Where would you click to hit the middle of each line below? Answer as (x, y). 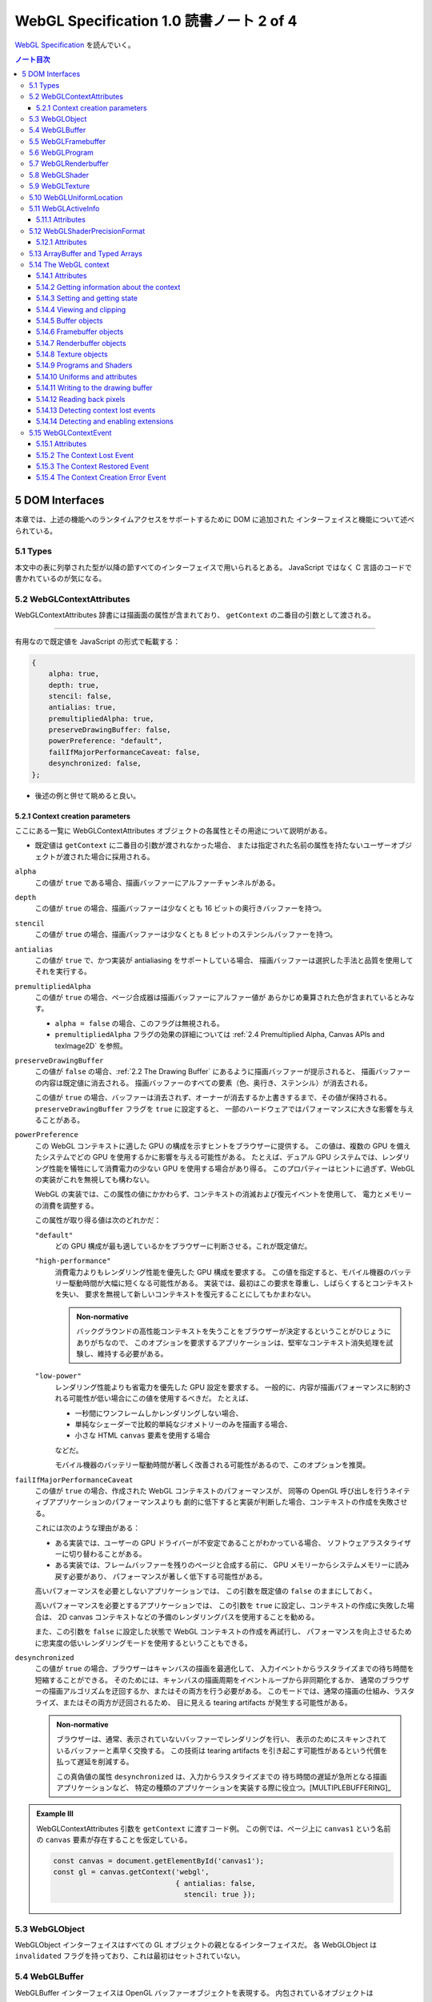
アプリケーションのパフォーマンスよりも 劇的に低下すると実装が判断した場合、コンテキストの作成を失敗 (221, 1502)
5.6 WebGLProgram (61, 153)
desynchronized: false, (95, 764)
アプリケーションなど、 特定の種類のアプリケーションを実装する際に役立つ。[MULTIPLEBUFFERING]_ (224, 1787)
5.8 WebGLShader (59, 175)
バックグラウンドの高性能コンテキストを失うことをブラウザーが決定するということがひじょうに (234, 1331)
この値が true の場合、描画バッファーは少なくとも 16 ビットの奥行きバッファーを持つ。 (180, 908)
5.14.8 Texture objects (72, 354)
